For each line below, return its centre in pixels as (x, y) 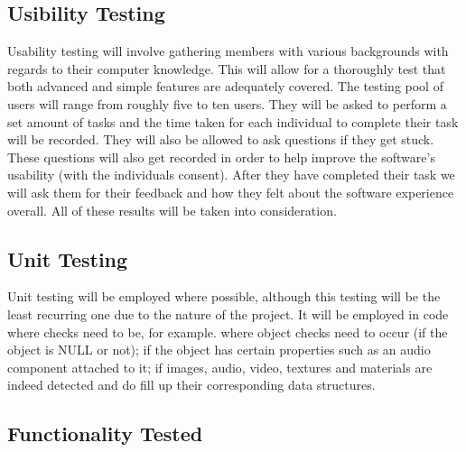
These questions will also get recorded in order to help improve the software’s (221, 157)
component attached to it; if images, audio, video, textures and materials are (220, 367)
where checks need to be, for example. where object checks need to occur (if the (228, 332)
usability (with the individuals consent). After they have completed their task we (231, 175)
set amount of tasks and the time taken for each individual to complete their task (233, 121)
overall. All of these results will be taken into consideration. (172, 210)
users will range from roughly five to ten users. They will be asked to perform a (227, 103)
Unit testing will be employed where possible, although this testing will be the (224, 296)
